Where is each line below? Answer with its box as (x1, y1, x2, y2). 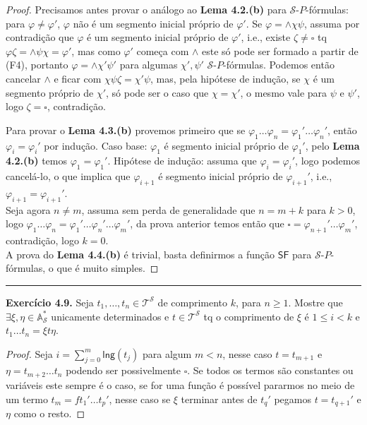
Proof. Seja (6, 346, 53, 361)
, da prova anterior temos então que (130, 216, 284, 231)
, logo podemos (295, 153, 360, 168)
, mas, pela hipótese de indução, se (150, 71, 301, 85)
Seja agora (6, 202, 51, 217)
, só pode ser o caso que (106, 85, 209, 100)
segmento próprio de (6, 85, 94, 100)
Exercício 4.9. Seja (6, 294, 94, 309)
